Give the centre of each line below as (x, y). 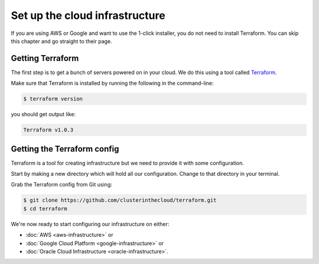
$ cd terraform (45, 208)
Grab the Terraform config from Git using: (61, 185)
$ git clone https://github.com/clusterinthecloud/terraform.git (120, 200)
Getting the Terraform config (65, 149)
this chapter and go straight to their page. (61, 41)
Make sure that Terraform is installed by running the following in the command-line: (112, 83)
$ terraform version (53, 99)
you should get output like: (43, 114)
